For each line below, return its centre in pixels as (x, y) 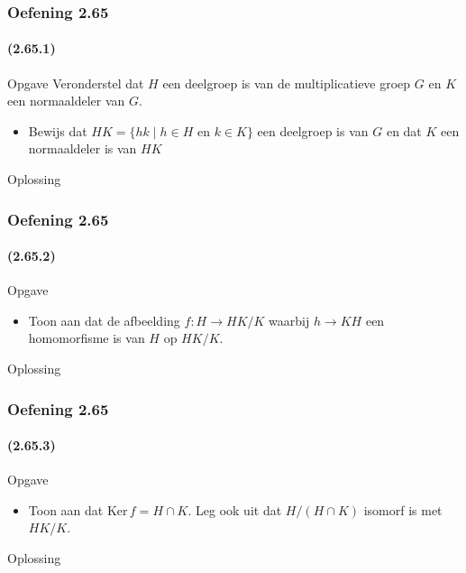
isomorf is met (403, 509)
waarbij (289, 320)
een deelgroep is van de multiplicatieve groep (287, 83)
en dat (404, 130)
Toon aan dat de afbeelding (104, 320)
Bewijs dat (58, 130)
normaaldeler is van (82, 148)
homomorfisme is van (87, 338)
